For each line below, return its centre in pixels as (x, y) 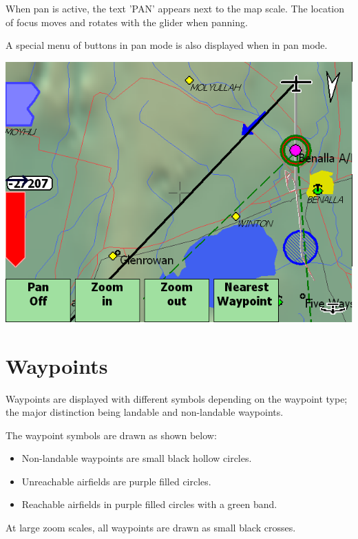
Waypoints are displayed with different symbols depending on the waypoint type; (177, 398)
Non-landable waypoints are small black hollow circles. (137, 458)
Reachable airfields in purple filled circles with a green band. (149, 504)
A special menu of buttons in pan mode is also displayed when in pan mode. (167, 45)
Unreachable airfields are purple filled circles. (116, 481)
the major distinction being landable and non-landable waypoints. (145, 412)
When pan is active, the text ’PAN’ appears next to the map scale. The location (175, 8)
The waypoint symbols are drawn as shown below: (111, 435)
